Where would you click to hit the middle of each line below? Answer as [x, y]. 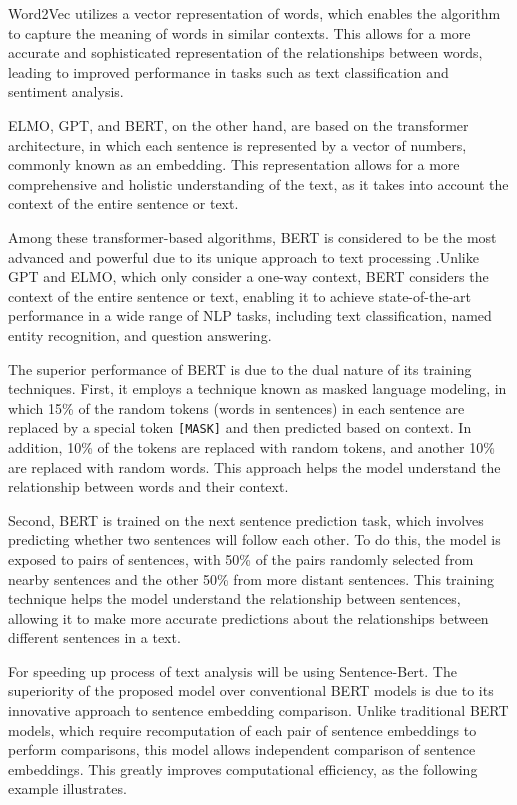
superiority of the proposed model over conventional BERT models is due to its [251, 690]
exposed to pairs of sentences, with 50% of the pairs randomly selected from [241, 558]
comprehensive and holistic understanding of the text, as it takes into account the [258, 183]
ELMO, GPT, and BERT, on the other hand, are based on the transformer [238, 124]
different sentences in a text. [94, 637]
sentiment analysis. [66, 91]
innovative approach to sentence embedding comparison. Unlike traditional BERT [258, 710]
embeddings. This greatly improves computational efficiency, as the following [243, 768]
